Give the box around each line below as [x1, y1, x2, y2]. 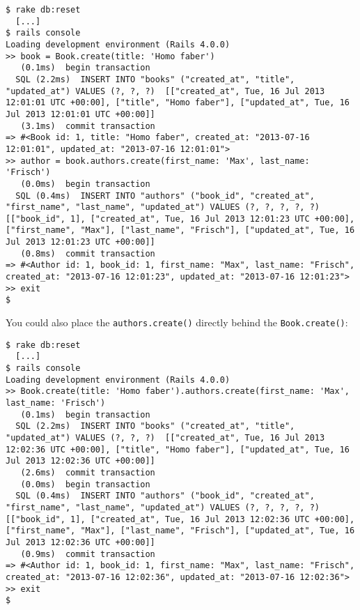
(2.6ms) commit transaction [20, 467, 155, 478]
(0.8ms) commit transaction [20, 248, 155, 259]
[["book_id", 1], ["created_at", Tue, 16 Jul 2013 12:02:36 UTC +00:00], [6, 514, 355, 524]
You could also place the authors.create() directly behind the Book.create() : [6, 315, 348, 330]
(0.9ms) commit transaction [20, 549, 155, 559]
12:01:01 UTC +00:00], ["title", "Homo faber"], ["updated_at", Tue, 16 [6, 98, 350, 108]
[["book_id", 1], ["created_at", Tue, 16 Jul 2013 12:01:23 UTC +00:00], [6, 213, 355, 224]
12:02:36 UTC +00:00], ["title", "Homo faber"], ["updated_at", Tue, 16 [6, 444, 350, 455]
